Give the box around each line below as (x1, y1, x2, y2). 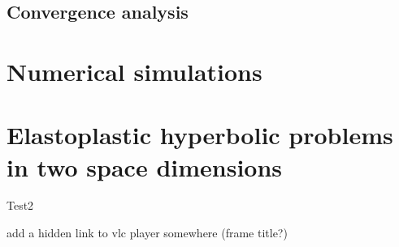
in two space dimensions (7, 150, 283, 183)
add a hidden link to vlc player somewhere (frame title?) (7, 224, 288, 241)
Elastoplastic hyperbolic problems (7, 118, 393, 151)
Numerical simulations (7, 54, 262, 87)
